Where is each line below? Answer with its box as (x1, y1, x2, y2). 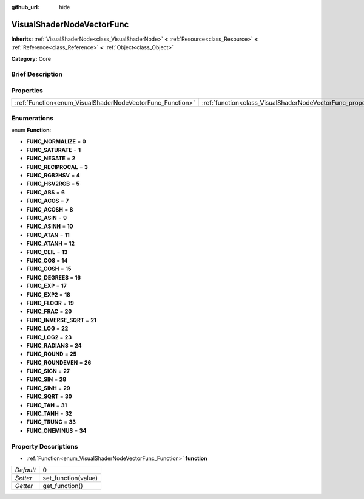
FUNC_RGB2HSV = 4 (26, 172, 80, 179)
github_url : (11, 4, 39, 10)
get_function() (42, 482, 83, 490)
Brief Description (11, 70, 63, 78)
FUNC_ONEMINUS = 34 (26, 427, 87, 434)
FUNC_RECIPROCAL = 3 (26, 163, 88, 170)
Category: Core (11, 55, 52, 62)
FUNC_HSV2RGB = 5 (26, 180, 80, 188)
